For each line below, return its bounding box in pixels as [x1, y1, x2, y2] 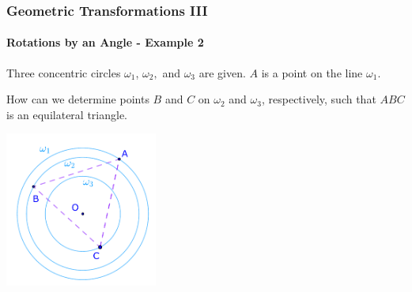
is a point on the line [261, 64, 363, 80]
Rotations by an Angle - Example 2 [6, 34, 204, 51]
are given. [198, 64, 246, 80]
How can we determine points [6, 91, 149, 107]
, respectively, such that [261, 91, 376, 107]
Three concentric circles [6, 64, 121, 80]
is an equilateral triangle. [6, 106, 128, 122]
